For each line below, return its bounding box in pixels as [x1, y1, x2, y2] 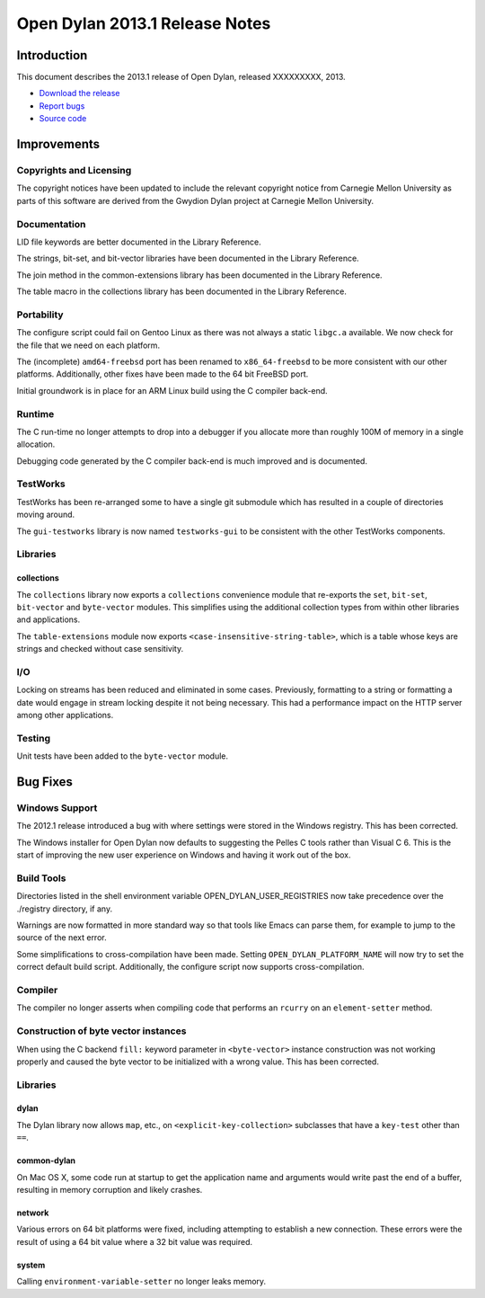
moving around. [16, 509, 75, 520]
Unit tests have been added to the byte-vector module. [16, 751, 229, 761]
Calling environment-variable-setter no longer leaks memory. [16, 1276, 267, 1287]
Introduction [16, 48, 88, 63]
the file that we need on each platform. [16, 340, 161, 351]
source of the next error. [16, 932, 107, 943]
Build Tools [16, 872, 66, 885]
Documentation [16, 218, 86, 230]
